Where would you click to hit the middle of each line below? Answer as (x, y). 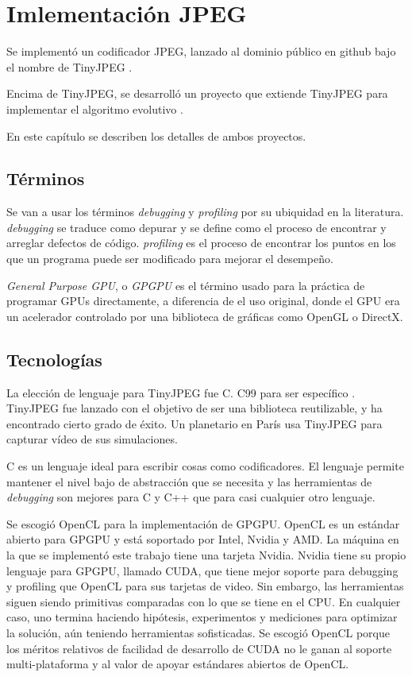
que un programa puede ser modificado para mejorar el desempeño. (170, 259)
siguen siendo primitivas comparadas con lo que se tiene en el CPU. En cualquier (204, 601)
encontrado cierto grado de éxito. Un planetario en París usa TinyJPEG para (194, 423)
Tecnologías (54, 359)
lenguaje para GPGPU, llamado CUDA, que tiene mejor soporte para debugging (202, 570)
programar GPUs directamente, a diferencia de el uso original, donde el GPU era (203, 301)
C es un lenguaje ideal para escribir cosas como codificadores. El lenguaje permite (205, 466)
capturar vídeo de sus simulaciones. (92, 439)
